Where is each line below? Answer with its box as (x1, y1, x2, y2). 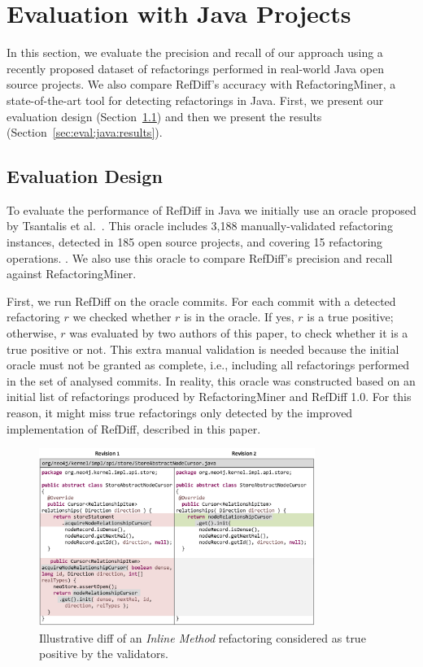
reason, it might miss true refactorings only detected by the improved (7, 404, 353, 421)
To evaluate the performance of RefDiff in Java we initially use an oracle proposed (7, 201, 416, 218)
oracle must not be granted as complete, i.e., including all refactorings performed (7, 356, 410, 373)
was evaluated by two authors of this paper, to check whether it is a (69, 325, 408, 342)
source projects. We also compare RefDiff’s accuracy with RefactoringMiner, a (7, 76, 396, 93)
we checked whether (72, 308, 172, 325)
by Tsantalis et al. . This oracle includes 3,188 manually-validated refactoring (7, 217, 393, 234)
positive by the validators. (39, 645, 168, 662)
